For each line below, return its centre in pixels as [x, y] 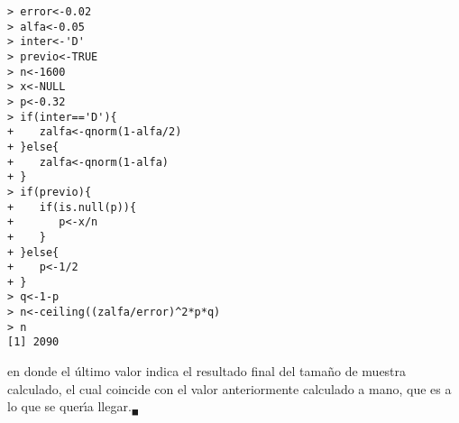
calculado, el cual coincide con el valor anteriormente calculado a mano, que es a [229, 388]
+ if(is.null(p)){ [72, 207]
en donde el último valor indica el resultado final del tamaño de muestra [207, 371]
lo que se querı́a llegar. [69, 406]
